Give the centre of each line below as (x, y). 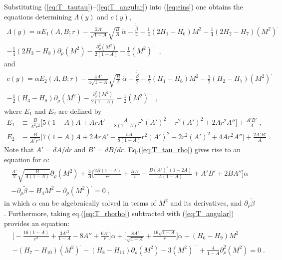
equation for (22, 159)
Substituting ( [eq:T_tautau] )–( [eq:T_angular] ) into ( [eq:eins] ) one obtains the (124, 6)
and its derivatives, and (206, 202)
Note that (19, 149)
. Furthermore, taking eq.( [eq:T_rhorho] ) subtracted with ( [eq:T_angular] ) (119, 213)
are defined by (80, 111)
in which (17, 202)
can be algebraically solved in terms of (98, 202)
